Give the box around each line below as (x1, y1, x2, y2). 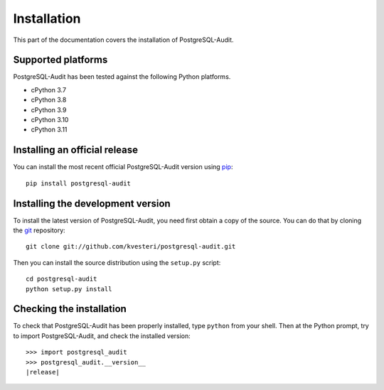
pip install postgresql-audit (26, 179, 132, 188)
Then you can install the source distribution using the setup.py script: (13, 258, 221, 266)
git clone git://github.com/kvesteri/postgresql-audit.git (26, 242, 236, 251)
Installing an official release (13, 144, 139, 156)
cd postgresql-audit (26, 275, 97, 283)
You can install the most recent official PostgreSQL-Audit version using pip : (13, 163, 233, 171)
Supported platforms (13, 54, 108, 66)
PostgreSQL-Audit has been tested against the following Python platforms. (13, 72, 231, 81)
